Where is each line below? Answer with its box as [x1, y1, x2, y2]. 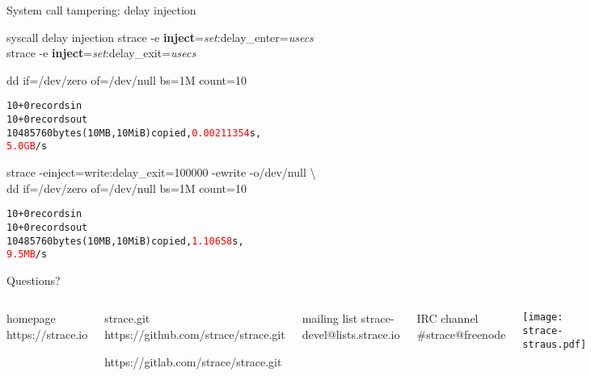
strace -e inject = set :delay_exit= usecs [6, 44, 196, 61]
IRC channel [416, 310, 479, 327]
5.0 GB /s [6, 140, 48, 152]
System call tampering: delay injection [6, 2, 196, 18]
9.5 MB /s [6, 249, 48, 261]
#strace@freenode [416, 326, 506, 342]
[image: [522, 311, 564, 324]
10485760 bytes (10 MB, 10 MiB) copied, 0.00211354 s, [6, 127, 262, 139]
